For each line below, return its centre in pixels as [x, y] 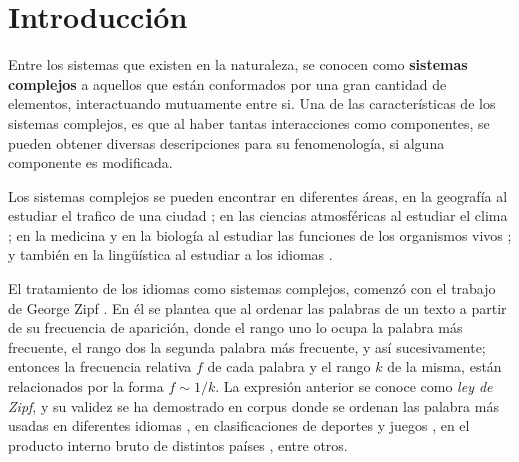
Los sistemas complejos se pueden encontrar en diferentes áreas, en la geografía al [258, 195]
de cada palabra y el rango [289, 366]
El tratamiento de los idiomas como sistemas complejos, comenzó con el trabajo [252, 288]
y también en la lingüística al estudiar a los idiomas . [170, 254]
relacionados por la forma [86, 386]
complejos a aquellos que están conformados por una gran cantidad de [227, 83]
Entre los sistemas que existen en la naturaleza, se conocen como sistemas [238, 64]
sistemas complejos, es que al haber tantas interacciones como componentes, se [249, 122]
